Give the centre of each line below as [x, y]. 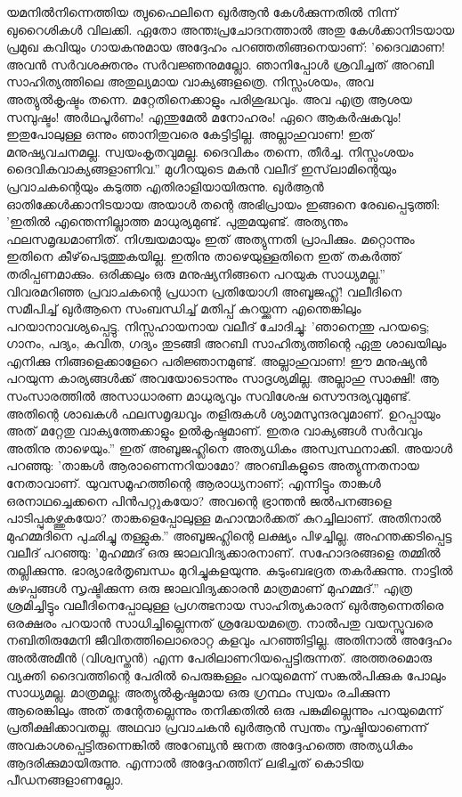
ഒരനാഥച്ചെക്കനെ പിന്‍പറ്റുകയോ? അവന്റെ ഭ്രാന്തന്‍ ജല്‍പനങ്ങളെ [199, 500]
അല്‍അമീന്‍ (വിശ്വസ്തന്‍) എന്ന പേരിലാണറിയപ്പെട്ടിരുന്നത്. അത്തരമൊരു [219, 657]
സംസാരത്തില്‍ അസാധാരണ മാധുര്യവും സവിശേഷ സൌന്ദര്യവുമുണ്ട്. [209, 396]
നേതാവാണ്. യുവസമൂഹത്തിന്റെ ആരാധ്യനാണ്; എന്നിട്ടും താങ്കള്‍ [194, 483]
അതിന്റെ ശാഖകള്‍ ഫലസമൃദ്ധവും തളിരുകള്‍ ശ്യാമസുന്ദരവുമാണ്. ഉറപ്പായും [223, 413]
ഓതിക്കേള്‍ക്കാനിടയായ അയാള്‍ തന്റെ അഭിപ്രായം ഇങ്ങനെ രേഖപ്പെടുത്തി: [223, 203]
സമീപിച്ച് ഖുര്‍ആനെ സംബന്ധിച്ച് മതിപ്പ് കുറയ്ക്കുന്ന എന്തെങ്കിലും [184, 309]
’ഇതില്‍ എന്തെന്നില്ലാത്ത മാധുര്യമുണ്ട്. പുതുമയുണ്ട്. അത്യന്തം [177, 221]
